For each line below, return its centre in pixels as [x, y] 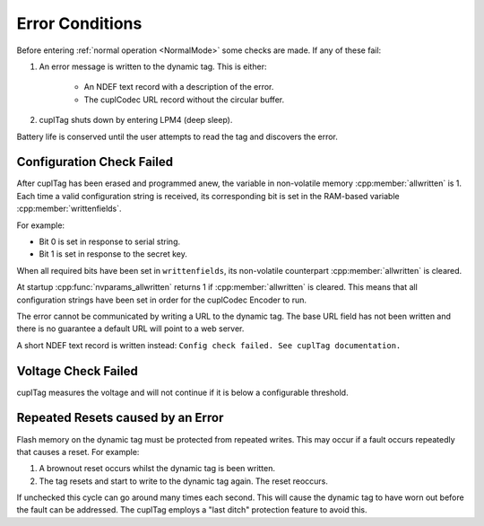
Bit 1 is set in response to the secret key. [113, 254]
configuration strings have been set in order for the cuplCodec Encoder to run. [162, 300]
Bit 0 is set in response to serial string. [110, 241]
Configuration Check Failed [95, 162]
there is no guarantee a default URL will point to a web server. [130, 329]
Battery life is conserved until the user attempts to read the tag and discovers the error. [177, 136]
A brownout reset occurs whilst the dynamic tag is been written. [157, 469]
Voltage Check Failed [77, 371]
